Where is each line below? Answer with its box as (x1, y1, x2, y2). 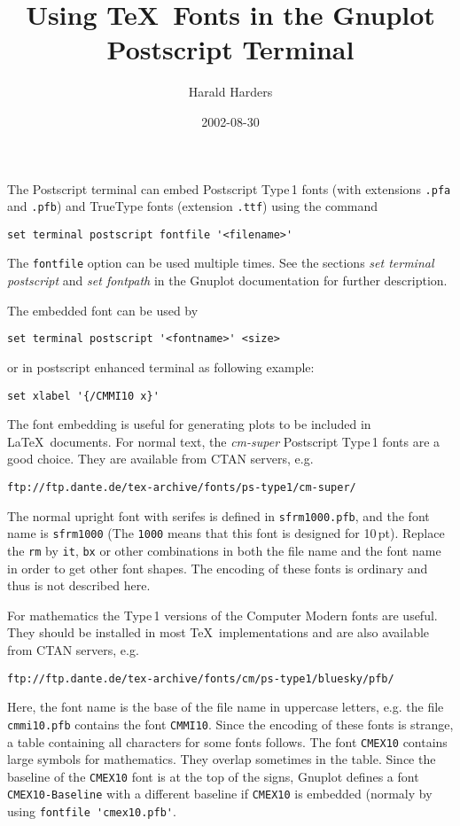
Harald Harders (188, 82, 273, 101)
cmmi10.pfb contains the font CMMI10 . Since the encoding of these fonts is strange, (7, 714, 454, 733)
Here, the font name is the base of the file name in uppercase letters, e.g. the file (7, 697, 444, 716)
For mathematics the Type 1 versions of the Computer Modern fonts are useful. (7, 605, 438, 624)
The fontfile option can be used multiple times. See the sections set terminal (7, 253, 434, 272)
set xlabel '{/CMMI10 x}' (7, 389, 160, 402)
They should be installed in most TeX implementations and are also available (7, 623, 430, 642)
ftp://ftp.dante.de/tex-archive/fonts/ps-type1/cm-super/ (7, 481, 356, 494)
